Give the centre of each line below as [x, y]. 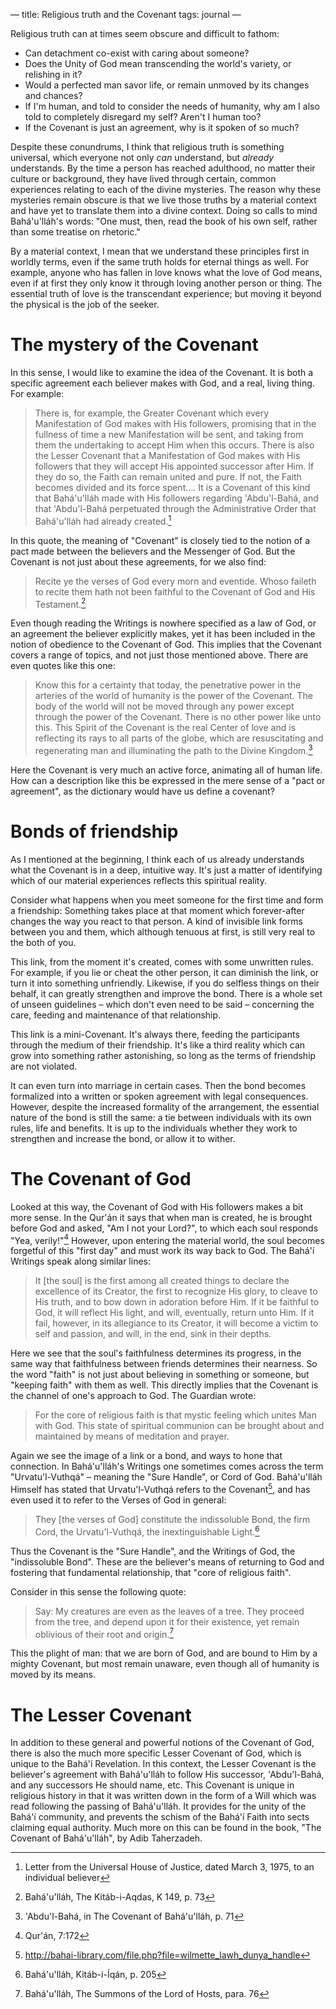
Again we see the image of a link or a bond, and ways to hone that [146, 1456]
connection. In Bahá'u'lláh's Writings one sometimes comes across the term [167, 1466]
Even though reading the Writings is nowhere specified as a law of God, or [163, 623]
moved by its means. [53, 1675]
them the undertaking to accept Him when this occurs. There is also [174, 445]
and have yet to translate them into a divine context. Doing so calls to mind [164, 210]
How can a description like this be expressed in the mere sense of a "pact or [168, 780]
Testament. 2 [60, 603]
